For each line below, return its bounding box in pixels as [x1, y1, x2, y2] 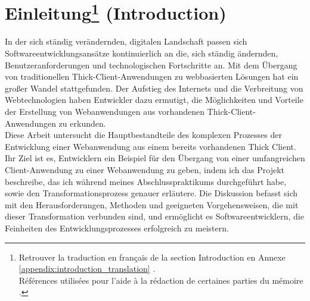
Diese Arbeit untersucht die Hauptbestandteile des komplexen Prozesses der [5, 128, 282, 141]
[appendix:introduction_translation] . [18, 262, 156, 275]
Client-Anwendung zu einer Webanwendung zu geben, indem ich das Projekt [5, 163, 284, 175]
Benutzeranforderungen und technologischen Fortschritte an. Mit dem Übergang [5, 58, 297, 71]
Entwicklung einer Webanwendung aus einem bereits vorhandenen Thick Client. [5, 140, 296, 152]
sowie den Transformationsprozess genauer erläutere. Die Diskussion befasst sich [5, 187, 298, 199]
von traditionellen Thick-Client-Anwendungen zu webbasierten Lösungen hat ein [5, 70, 299, 83]
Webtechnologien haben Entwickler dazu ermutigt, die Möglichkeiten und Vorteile [5, 93, 303, 106]
